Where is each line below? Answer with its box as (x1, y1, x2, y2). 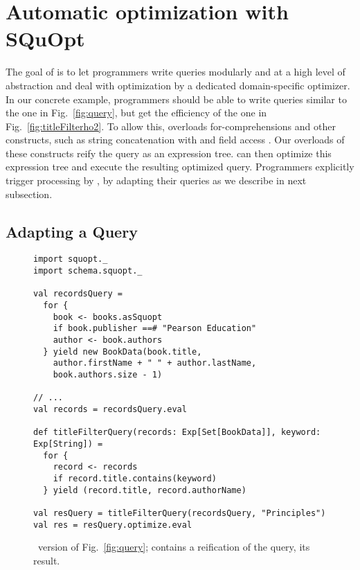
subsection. (6, 186, 53, 201)
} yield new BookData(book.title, (43, 346, 202, 357)
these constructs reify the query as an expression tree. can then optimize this (6, 145, 332, 160)
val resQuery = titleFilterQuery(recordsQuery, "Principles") (33, 508, 326, 518)
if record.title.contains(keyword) (53, 473, 217, 483)
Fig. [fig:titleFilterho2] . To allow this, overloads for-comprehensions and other (6, 118, 336, 133)
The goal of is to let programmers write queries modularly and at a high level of (6, 64, 345, 79)
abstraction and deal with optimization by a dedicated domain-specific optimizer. (6, 78, 350, 92)
